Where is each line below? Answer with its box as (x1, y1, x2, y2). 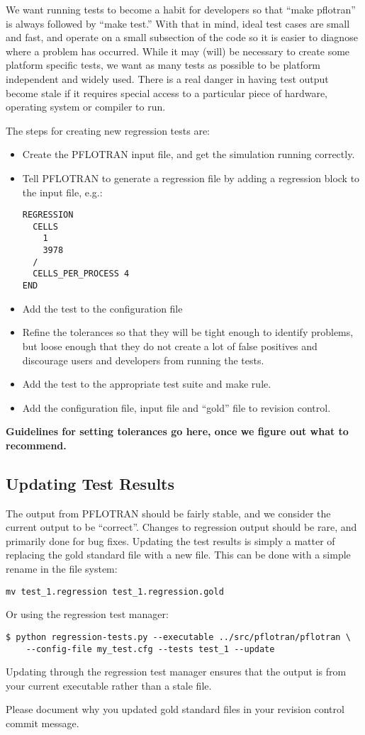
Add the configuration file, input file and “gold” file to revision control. (22, 400, 331, 415)
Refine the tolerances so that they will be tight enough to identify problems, (22, 325, 354, 340)
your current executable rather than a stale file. (6, 678, 212, 692)
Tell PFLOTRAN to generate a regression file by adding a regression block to (22, 170, 360, 185)
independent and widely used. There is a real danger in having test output (6, 71, 329, 86)
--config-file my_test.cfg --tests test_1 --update (26, 644, 275, 654)
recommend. (6, 437, 67, 452)
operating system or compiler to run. (6, 99, 166, 114)
